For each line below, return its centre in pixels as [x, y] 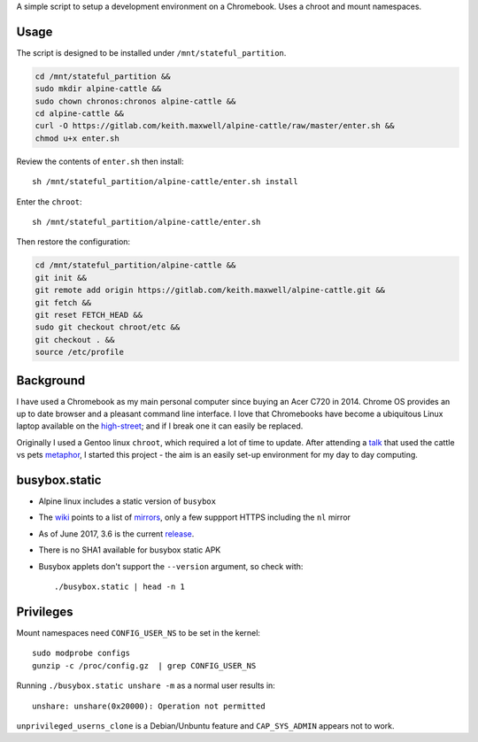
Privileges [45, 611]
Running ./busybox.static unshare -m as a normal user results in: [146, 685]
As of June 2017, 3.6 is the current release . [116, 533]
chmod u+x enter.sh [77, 138]
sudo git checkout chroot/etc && [108, 327]
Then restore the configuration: [73, 242]
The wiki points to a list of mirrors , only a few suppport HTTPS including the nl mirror [195, 517]
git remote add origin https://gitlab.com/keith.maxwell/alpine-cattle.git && [210, 290]
